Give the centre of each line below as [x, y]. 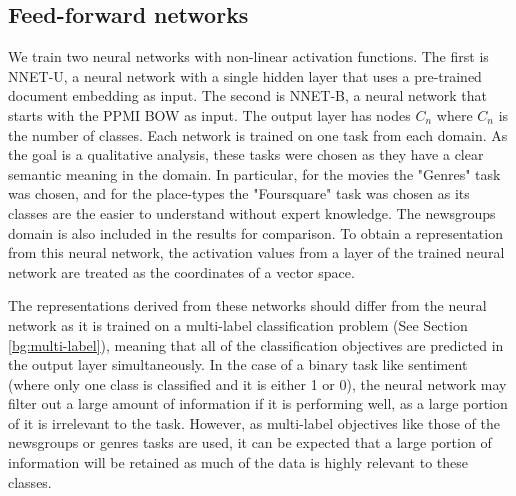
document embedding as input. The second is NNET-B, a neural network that [248, 95]
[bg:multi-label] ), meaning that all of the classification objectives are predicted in [256, 344]
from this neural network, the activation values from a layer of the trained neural [256, 252]
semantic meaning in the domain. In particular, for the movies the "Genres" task [254, 173]
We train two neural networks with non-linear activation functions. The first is [248, 56]
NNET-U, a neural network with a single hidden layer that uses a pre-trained [245, 75]
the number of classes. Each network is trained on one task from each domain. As [258, 134]
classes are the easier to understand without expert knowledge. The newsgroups [252, 212]
